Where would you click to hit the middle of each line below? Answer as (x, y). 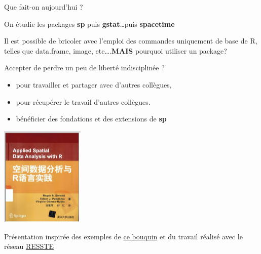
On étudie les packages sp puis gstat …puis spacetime (89, 24)
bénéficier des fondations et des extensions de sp (91, 119)
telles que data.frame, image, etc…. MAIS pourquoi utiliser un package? (116, 50)
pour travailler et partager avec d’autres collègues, (94, 84)
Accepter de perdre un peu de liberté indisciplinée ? (84, 68)
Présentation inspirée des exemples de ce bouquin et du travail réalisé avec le (123, 236)
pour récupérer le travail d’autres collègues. (83, 101)
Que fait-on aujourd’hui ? (44, 7)
